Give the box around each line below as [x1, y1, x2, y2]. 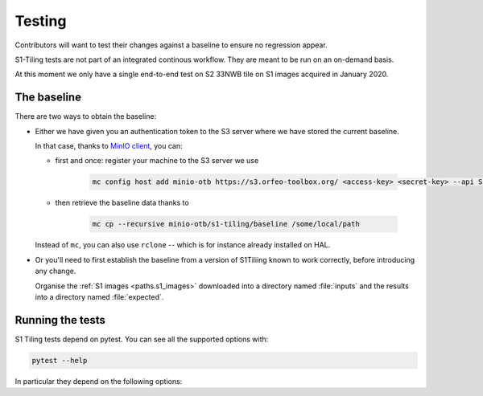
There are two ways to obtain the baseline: [14, 112, 157, 121]
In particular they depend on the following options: [14, 376, 183, 386]
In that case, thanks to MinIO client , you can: [35, 141, 183, 151]
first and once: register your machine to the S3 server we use [55, 156, 259, 165]
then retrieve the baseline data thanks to [55, 198, 189, 208]
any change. [35, 266, 76, 276]
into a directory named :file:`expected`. [35, 292, 164, 301]
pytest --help [31, 356, 88, 365]
